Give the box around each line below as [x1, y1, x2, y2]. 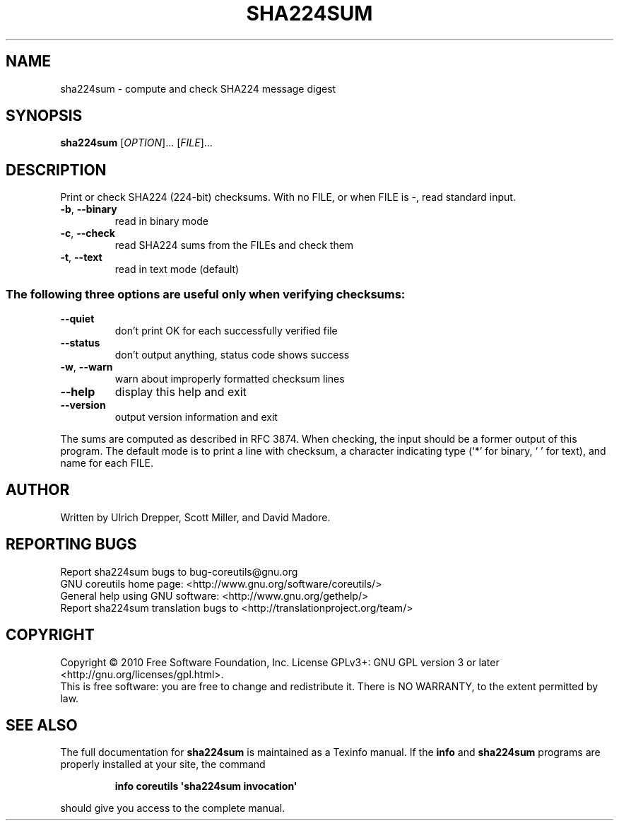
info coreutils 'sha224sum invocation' [114, 780, 297, 793]
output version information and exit [114, 411, 278, 424]
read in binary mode [114, 215, 208, 228]
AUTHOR [6, 481, 70, 499]
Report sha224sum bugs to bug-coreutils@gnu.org [60, 565, 298, 578]
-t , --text [60, 251, 102, 264]
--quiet [60, 313, 95, 325]
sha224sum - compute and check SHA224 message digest [60, 82, 336, 95]
